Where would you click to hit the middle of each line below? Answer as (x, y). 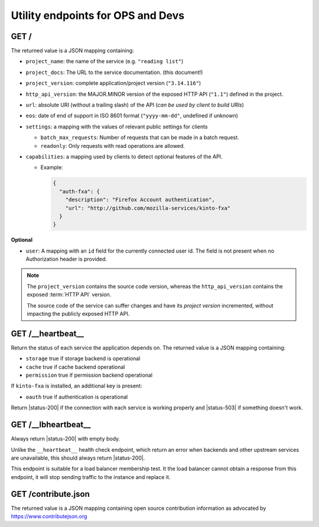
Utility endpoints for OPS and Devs (98, 15)
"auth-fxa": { (80, 191)
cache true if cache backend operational (75, 367)
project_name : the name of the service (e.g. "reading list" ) (105, 62)
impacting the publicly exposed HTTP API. (78, 314)
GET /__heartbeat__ (47, 333)
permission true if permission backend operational (89, 375)
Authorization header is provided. (66, 259)
